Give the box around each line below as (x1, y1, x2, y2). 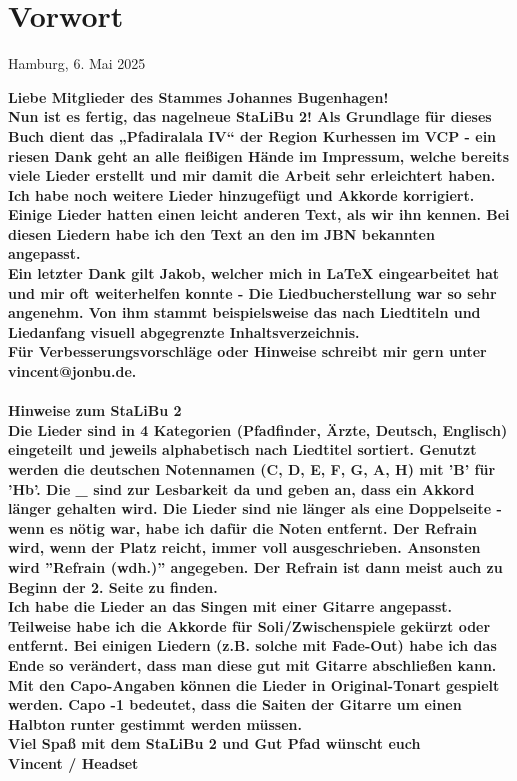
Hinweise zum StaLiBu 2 (8, 400, 182, 421)
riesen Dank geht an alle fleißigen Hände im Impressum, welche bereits (8, 145, 509, 166)
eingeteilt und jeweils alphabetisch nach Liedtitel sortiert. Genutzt (8, 439, 477, 460)
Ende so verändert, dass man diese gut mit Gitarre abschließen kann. (8, 654, 497, 675)
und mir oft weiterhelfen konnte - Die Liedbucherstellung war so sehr (8, 282, 497, 303)
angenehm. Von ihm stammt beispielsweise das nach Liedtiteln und (8, 302, 481, 323)
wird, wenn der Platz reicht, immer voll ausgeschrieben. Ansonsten (8, 537, 481, 558)
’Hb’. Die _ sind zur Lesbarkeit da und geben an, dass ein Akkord (8, 478, 475, 499)
